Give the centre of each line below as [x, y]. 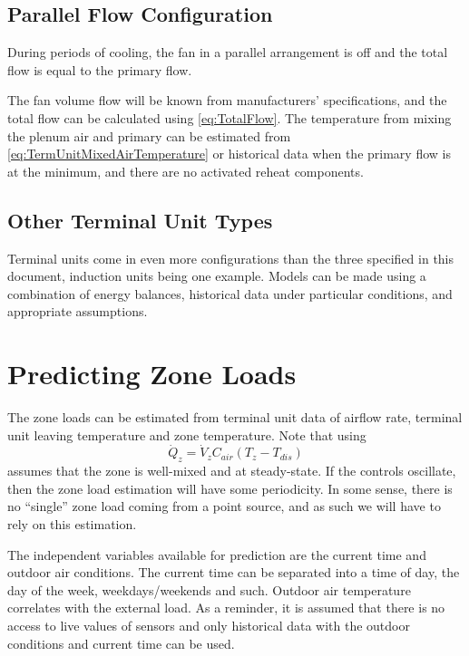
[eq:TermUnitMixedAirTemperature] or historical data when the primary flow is [229, 154]
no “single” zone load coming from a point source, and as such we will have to [224, 506]
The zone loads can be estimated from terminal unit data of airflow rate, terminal [235, 417]
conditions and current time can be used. [121, 643]
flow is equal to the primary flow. [100, 69]
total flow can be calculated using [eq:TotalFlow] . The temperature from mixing [230, 117]
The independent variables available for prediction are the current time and [217, 554]
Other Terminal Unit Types [140, 220]
